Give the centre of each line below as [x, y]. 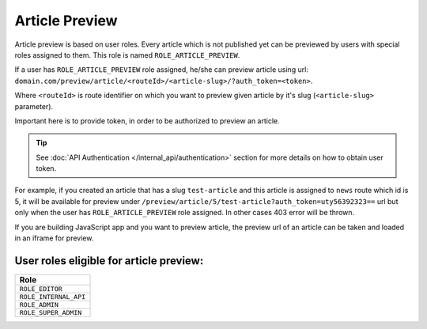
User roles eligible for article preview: [109, 261]
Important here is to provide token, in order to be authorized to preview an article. [147, 121]
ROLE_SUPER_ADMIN [51, 312]
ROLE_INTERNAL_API [53, 297]
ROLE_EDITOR [41, 289]
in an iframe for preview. [54, 238]
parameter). [34, 106]
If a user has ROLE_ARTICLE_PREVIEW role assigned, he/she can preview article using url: [161, 70]
